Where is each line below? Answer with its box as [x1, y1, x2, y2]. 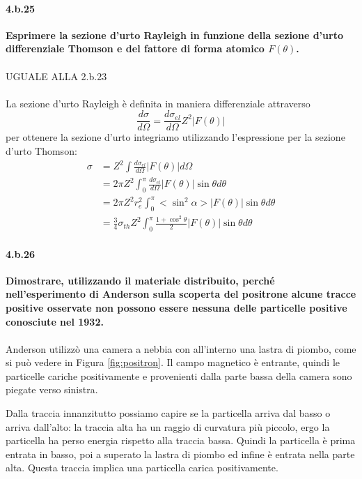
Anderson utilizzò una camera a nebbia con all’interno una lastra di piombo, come [6, 341, 356, 356]
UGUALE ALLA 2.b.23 [6, 68, 107, 83]
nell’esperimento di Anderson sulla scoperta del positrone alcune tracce [6, 287, 356, 301]
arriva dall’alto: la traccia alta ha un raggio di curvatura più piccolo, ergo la [6, 419, 330, 434]
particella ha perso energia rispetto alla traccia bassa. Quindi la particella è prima [6, 433, 356, 448]
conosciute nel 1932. [6, 314, 104, 328]
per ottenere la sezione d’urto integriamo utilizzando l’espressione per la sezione [6, 130, 345, 144]
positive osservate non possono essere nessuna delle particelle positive [6, 300, 347, 314]
